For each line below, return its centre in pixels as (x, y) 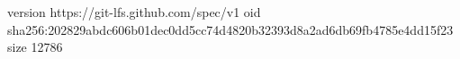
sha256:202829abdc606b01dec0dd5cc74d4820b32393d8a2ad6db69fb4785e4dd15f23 (230, 29)
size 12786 (35, 47)
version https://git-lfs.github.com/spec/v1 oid (134, 12)
